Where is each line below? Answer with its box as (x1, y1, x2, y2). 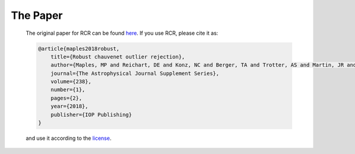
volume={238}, (50, 78, 92, 85)
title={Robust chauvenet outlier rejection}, (50, 53, 185, 60)
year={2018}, (50, 103, 89, 110)
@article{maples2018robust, (38, 45, 120, 52)
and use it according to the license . (25, 135, 112, 142)
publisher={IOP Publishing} (50, 111, 133, 118)
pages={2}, (50, 94, 82, 101)
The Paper (11, 9, 63, 22)
